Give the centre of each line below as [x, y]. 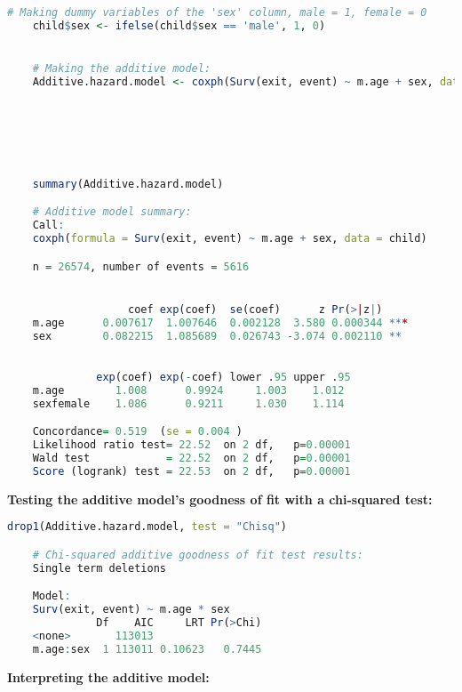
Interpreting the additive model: [108, 676]
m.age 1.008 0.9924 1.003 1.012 [188, 390]
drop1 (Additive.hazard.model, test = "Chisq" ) [147, 527]
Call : [48, 225]
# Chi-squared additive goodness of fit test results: [198, 555]
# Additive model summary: [112, 212]
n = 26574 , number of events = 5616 [141, 266]
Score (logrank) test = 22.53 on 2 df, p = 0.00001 [191, 471]
